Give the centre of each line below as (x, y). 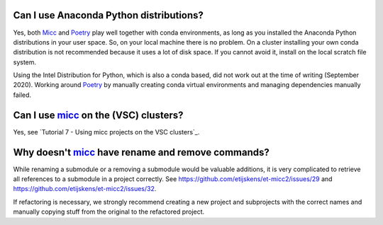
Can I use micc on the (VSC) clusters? (98, 115)
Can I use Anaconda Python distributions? (108, 15)
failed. (22, 95)
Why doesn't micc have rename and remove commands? (141, 152)
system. (25, 62)
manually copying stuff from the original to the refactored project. (109, 212)
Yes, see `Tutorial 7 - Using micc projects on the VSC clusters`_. (106, 132)
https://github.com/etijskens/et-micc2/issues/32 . (85, 189)
